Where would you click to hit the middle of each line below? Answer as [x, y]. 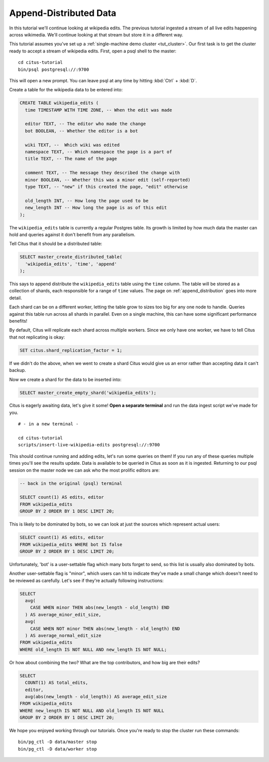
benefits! [18, 321]
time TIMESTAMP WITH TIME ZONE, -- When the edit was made [99, 110]
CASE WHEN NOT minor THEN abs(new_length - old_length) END [105, 629]
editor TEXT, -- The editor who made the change [86, 124]
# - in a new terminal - [48, 424]
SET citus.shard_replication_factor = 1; [71, 350]
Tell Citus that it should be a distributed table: [56, 244]
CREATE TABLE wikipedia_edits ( [59, 103]
